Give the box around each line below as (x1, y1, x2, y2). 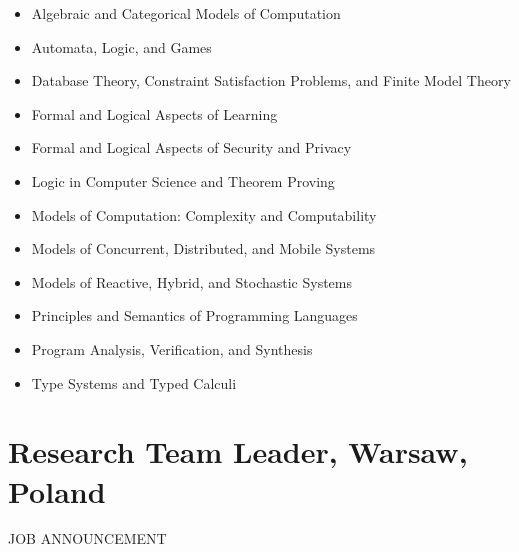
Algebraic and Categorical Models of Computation (31, 3, 341, 23)
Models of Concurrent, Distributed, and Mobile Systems (31, 238, 376, 259)
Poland (8, 470, 106, 511)
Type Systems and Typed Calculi (31, 372, 237, 393)
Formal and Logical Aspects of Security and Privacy (31, 137, 352, 158)
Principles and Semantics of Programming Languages (31, 305, 358, 326)
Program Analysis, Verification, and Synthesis (31, 338, 313, 359)
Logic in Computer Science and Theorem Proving (31, 170, 335, 191)
